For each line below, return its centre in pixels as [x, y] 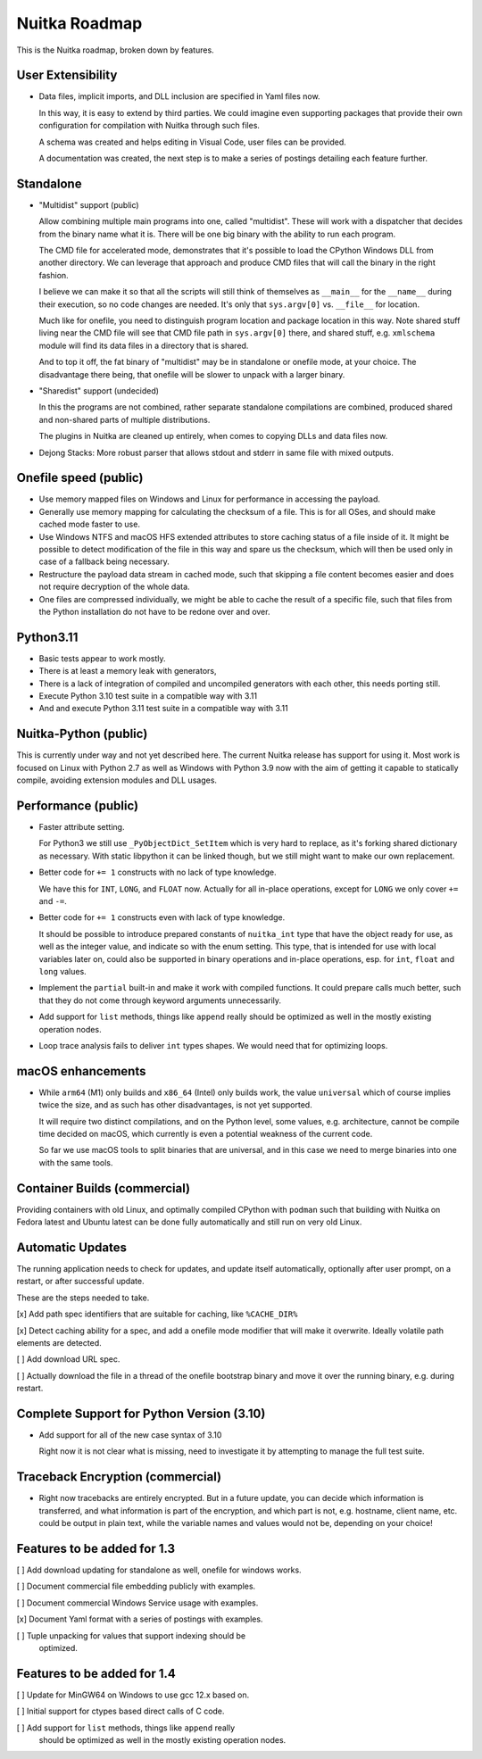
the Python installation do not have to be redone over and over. [154, 611]
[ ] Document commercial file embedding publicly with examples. [136, 1586]
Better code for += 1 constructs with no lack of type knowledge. [158, 872]
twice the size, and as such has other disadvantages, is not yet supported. [175, 1105]
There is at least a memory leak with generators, [128, 671]
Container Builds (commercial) [104, 1188]
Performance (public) [77, 805]
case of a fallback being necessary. [104, 561]
